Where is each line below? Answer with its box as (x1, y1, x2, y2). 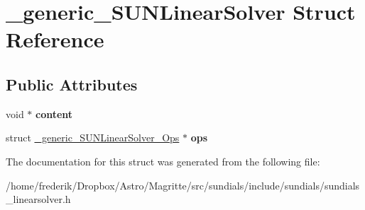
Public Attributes (6, 73, 138, 95)
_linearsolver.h (6, 192, 71, 206)
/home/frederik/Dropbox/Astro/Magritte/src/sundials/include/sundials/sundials (6, 177, 360, 192)
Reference (6, 25, 104, 54)
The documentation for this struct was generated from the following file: (6, 153, 320, 168)
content (36, 106, 73, 121)
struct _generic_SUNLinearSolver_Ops (6, 130, 180, 145)
